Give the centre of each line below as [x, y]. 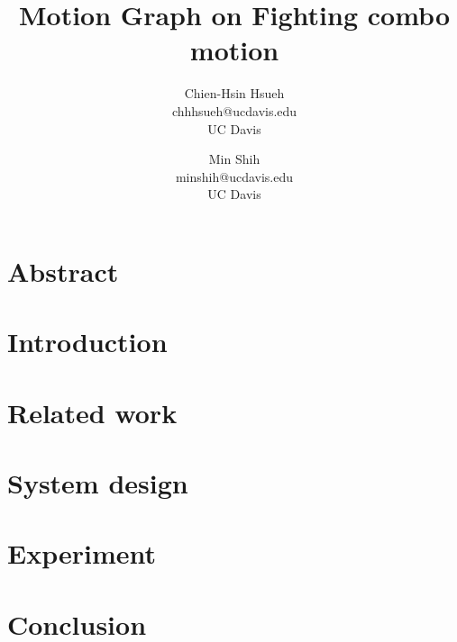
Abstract [63, 271]
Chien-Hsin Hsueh [234, 93]
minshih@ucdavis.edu [234, 176]
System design [98, 483]
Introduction [87, 342]
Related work [92, 412]
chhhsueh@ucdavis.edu [234, 110]
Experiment [82, 553]
